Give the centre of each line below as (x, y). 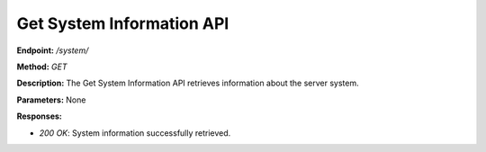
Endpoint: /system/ (53, 50)
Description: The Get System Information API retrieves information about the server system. (188, 83)
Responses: (40, 116)
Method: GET (42, 67)
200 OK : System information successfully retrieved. (135, 133)
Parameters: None (51, 100)
